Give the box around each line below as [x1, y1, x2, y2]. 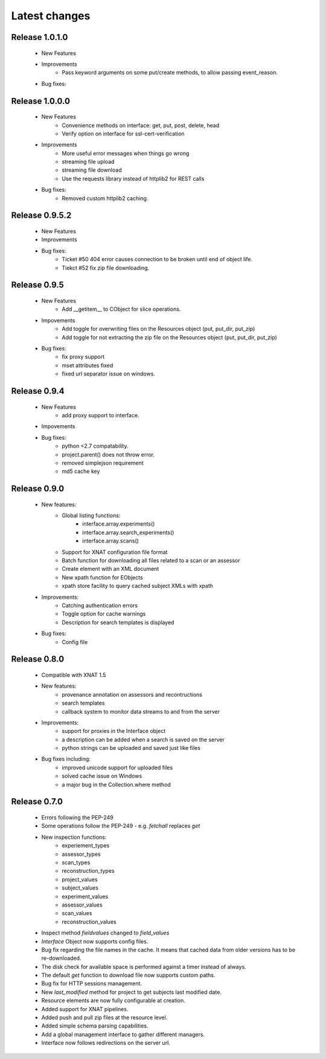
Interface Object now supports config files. [41, 937, 149, 945]
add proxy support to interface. [62, 411, 139, 419]
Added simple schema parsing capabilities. [41, 1022, 149, 1029]
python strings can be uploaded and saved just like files [62, 745, 200, 752]
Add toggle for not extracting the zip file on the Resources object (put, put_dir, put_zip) [62, 333, 277, 341]
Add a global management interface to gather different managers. [41, 1031, 205, 1038]
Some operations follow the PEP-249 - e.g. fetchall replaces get [41, 823, 200, 830]
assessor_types [62, 850, 101, 858]
